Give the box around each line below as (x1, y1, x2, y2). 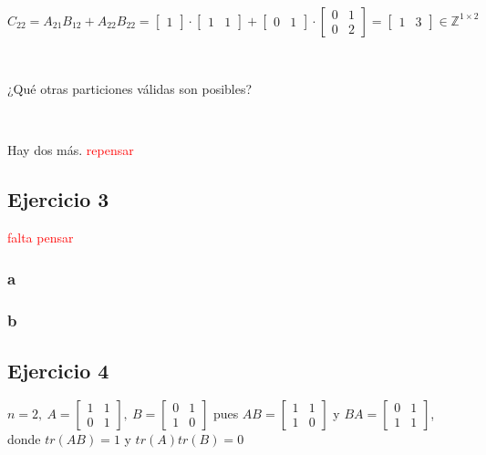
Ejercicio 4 (7, 356, 109, 384)
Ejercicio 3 (7, 185, 109, 213)
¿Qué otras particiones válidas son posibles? (7, 79, 253, 98)
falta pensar (7, 228, 74, 247)
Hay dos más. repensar (7, 140, 134, 160)
